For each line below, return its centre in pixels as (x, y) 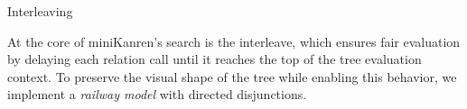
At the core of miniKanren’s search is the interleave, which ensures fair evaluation (234, 41)
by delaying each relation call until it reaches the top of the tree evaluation (215, 59)
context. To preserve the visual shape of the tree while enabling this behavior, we (232, 76)
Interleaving (40, 11)
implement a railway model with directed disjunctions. (157, 94)
